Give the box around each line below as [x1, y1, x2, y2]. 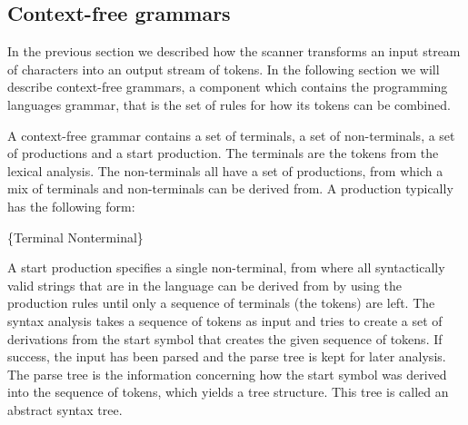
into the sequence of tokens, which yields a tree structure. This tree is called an [7, 382, 449, 401]
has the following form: [7, 196, 135, 215]
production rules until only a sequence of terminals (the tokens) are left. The [7, 293, 435, 312]
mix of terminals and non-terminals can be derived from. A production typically [7, 179, 453, 198]
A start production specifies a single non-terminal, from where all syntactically [7, 258, 445, 277]
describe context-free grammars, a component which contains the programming [7, 77, 448, 96]
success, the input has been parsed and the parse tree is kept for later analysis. [7, 347, 446, 366]
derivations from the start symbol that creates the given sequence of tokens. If [7, 329, 443, 348]
